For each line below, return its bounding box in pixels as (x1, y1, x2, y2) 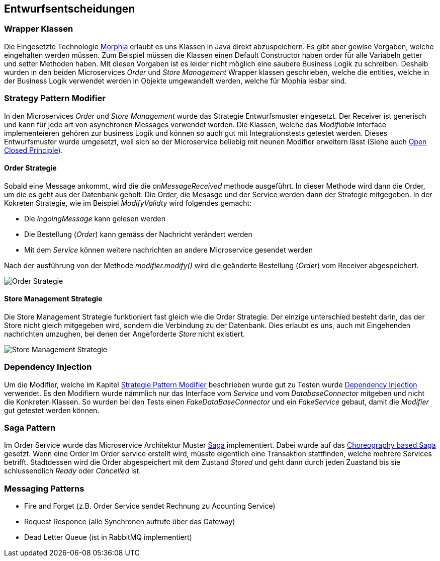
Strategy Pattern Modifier (4, 93, 106, 104)
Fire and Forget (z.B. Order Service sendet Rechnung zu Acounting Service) (24, 502, 276, 511)
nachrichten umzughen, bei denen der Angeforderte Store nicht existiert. (4, 329, 245, 338)
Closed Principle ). (4, 145, 63, 154)
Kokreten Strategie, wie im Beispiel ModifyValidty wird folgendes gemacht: (4, 198, 252, 207)
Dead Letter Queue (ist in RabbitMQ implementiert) (24, 533, 192, 542)
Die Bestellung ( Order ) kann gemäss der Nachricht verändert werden (24, 229, 252, 238)
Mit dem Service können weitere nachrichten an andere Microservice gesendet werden (24, 245, 313, 254)
